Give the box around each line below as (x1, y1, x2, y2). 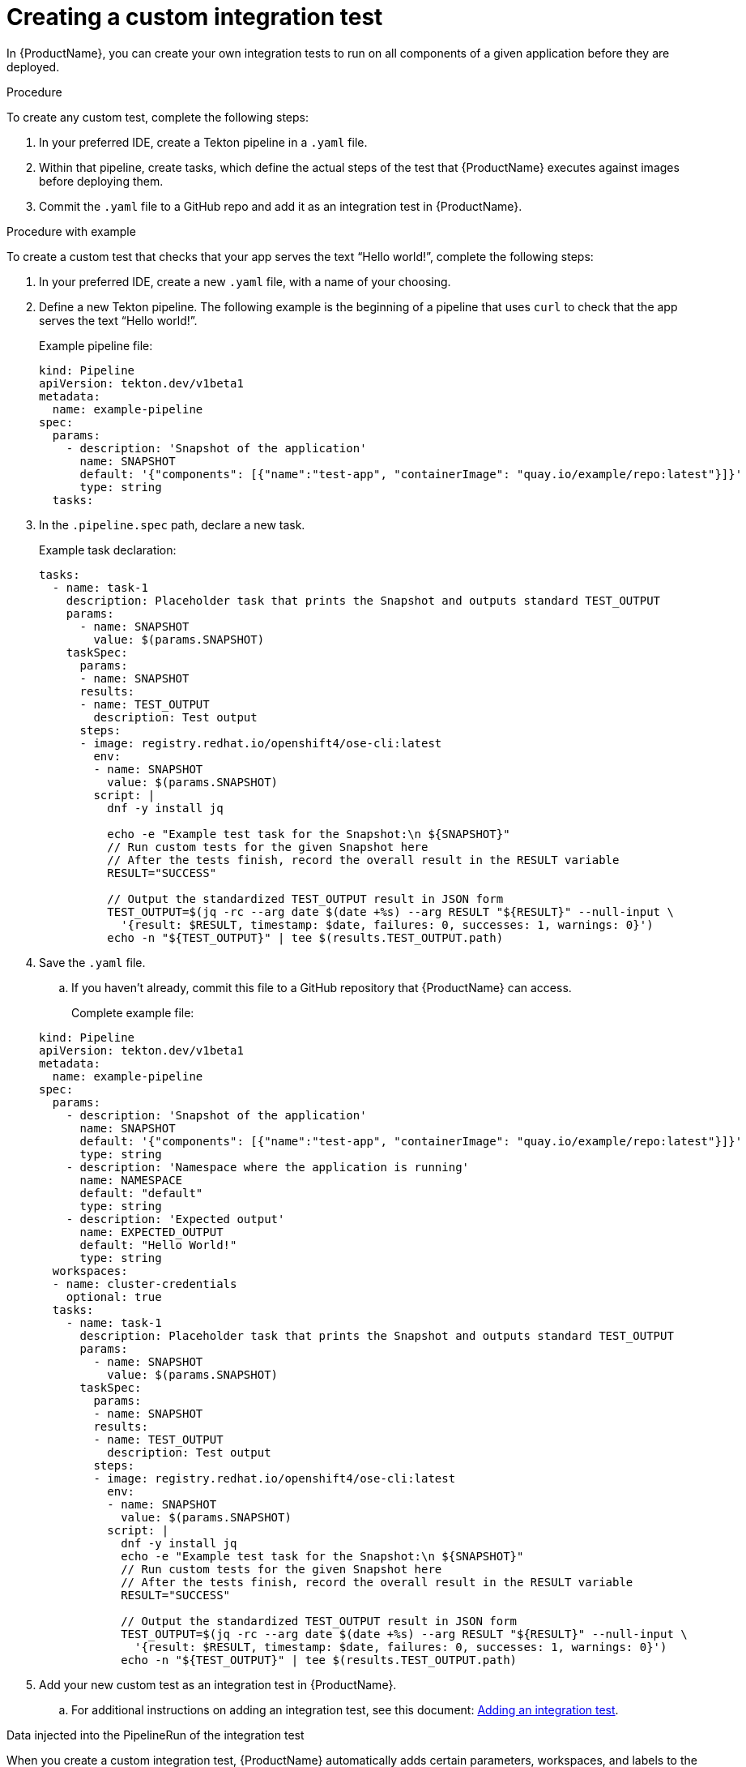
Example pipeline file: (39, 338, 153, 353)
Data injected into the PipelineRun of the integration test (6, 1727, 305, 1742)
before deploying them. (39, 173, 164, 188)
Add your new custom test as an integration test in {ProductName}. (39, 1677, 397, 1692)
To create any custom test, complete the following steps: (6, 109, 309, 124)
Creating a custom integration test (6, 3, 383, 31)
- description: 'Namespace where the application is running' (66, 1160, 470, 1174)
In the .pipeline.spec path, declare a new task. (39, 517, 305, 532)
